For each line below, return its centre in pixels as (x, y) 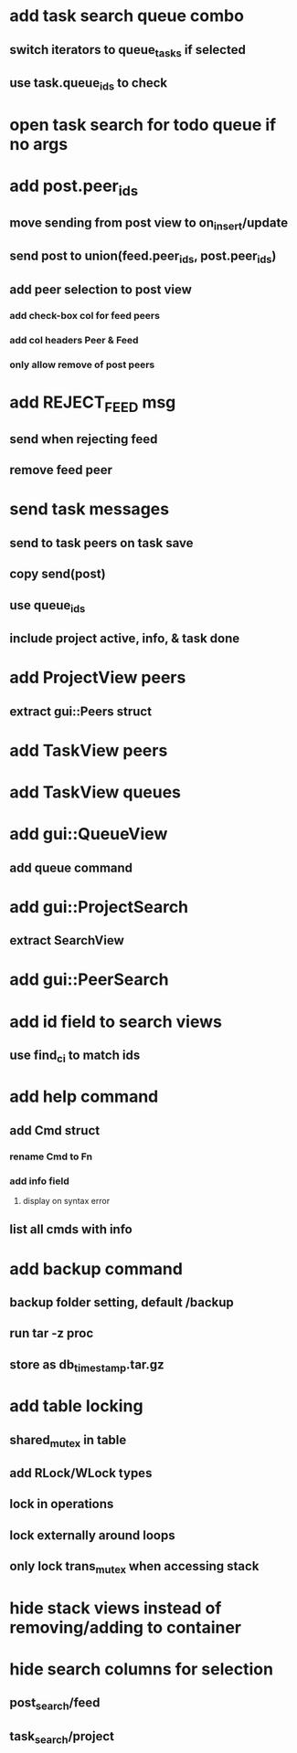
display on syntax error (66, 1200)
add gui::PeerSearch (89, 980)
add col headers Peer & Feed (74, 340)
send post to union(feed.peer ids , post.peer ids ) (143, 257)
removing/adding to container (126, 1627)
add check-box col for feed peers (85, 315)
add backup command (96, 1268)
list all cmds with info (71, 1230)
